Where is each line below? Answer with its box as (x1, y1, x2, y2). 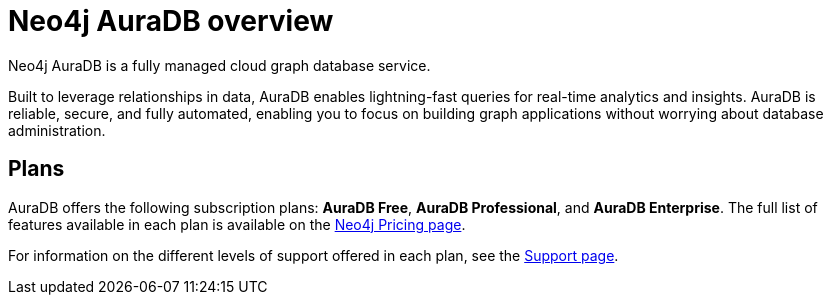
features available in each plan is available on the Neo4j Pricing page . (8, 215, 466, 233)
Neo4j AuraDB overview (8, 4, 334, 38)
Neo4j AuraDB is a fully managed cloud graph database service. (8, 56, 431, 74)
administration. (8, 121, 106, 139)
